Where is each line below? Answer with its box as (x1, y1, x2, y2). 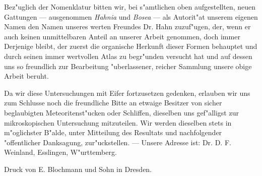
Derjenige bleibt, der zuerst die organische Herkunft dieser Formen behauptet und (4, 41, 257, 51)
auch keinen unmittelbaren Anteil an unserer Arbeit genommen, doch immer (4, 31, 240, 41)
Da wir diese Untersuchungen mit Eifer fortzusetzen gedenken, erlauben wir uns (4, 87, 250, 98)
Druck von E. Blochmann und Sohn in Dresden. (4, 163, 152, 174)
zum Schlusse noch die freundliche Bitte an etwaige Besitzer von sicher (4, 97, 222, 108)
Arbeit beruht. (4, 71, 49, 81)
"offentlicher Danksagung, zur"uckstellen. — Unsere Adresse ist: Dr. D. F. (4, 137, 231, 147)
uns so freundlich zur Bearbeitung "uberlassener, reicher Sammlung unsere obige (4, 61, 252, 71)
